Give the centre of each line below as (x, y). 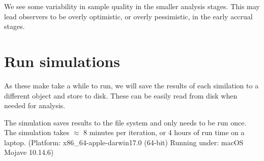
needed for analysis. (35, 105)
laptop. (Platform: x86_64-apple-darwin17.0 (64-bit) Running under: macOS (124, 142)
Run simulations (62, 61)
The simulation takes (37, 132)
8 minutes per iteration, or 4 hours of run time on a (164, 132)
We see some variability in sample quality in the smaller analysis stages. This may (132, 6)
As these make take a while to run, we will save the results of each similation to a (131, 85)
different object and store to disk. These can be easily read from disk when (121, 95)
